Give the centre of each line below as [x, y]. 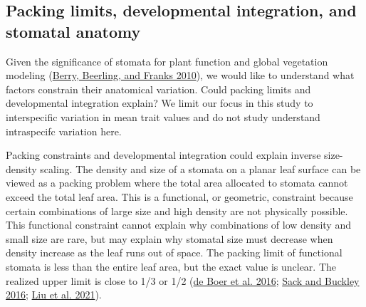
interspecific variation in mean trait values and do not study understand [163, 116]
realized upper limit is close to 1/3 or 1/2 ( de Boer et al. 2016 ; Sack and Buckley [183, 280]
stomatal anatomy [73, 31]
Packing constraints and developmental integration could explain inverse [163, 155]
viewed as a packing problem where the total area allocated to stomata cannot [177, 183]
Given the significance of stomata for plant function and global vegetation [167, 61]
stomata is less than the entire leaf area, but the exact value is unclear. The [171, 266]
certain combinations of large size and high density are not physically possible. [177, 210]
